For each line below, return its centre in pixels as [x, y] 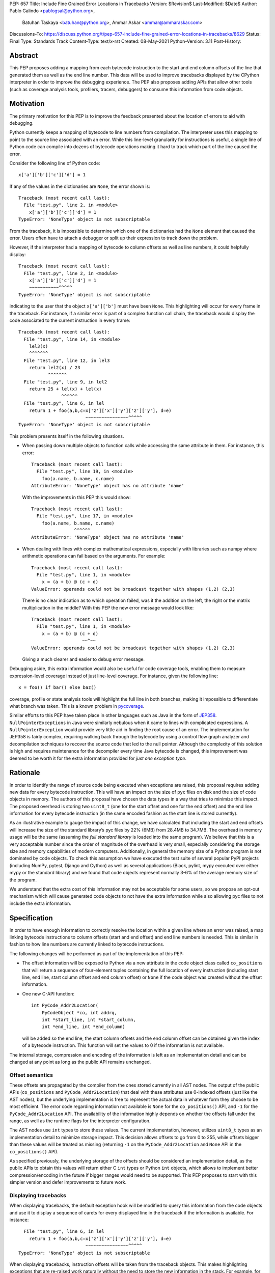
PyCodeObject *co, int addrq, [79, 1013]
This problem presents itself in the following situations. [67, 436]
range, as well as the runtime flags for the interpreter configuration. [80, 1121]
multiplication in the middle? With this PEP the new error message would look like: [108, 607]
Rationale [25, 773]
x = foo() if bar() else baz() [58, 688]
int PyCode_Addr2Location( [65, 1005]
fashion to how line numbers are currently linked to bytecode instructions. [87, 944]
